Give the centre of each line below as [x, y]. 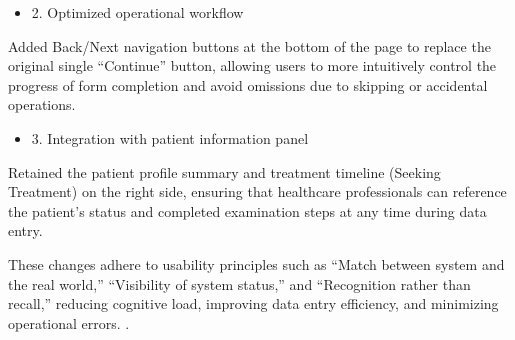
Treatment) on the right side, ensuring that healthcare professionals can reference [257, 191]
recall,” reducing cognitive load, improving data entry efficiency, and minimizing [253, 303]
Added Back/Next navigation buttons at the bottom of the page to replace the [249, 45]
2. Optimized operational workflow [137, 12]
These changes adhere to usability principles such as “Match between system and [256, 263]
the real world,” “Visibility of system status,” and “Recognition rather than [239, 283]
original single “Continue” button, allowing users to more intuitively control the [252, 65]
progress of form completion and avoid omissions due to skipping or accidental [248, 84]
